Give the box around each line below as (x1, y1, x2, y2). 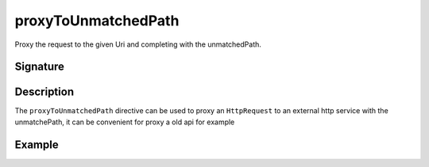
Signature (14, 60, 65, 74)
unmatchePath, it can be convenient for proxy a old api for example (14, 117, 235, 127)
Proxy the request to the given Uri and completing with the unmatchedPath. (14, 40, 262, 49)
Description (14, 85, 75, 99)
